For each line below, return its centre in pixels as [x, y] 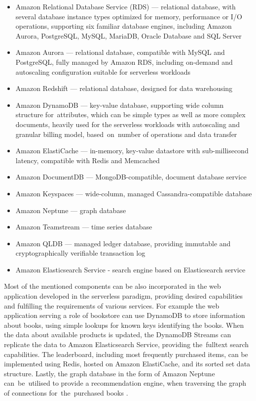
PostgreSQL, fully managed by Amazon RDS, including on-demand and [124, 62]
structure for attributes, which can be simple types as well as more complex [130, 114]
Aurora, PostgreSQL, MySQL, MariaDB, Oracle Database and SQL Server [128, 35]
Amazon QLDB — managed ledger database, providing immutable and [123, 243]
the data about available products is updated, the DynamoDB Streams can [118, 334]
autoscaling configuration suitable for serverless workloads [103, 71]
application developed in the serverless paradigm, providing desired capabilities [124, 296]
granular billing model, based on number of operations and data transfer [126, 134]
